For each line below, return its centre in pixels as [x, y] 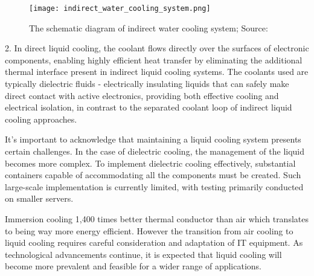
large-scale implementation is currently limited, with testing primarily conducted [154, 186]
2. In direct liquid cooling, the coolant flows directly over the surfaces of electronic [157, 48]
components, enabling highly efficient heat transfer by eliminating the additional [154, 59]
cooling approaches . [41, 119]
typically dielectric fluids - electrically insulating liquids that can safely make [147, 84]
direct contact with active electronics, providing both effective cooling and [142, 95]
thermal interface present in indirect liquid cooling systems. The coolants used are [157, 72]
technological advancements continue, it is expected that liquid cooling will [143, 254]
